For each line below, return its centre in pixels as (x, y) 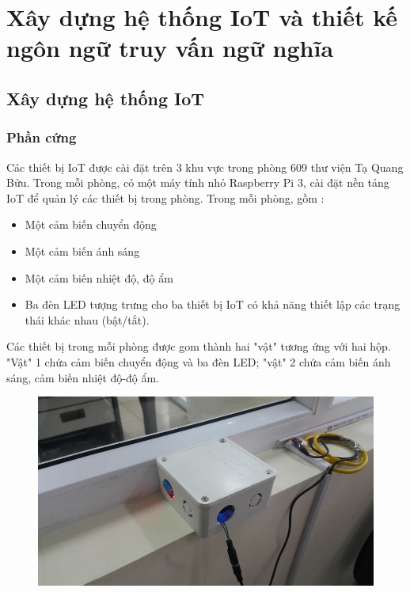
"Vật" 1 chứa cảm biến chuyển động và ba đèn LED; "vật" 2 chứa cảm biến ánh (199, 361)
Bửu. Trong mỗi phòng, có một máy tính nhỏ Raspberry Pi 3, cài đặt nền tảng (198, 182)
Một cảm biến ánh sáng (82, 250)
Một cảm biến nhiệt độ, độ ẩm (99, 277)
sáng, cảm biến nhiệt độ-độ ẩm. (83, 377)
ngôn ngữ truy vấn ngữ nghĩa (170, 48)
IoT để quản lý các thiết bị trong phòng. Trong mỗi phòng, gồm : (165, 197)
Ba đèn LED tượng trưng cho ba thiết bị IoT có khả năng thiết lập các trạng (213, 304)
